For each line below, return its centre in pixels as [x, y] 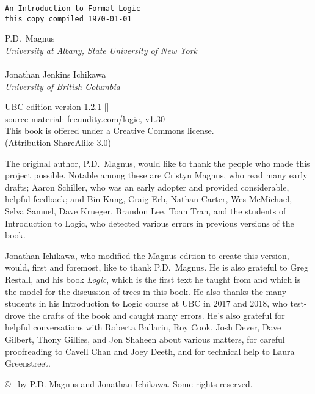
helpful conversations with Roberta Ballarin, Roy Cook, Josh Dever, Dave [143, 327]
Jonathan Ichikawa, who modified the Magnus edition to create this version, [147, 255]
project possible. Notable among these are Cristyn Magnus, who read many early [156, 175]
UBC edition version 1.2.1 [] [57, 107]
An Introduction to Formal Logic [73, 9]
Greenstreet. [28, 363]
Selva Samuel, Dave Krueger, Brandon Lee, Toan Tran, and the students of [146, 211]
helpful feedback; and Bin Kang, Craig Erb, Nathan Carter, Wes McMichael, [149, 199]
